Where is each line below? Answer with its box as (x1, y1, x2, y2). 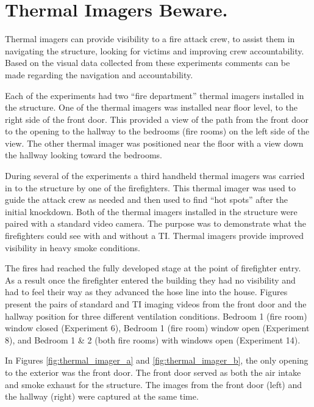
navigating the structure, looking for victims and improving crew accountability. (5, 44, 304, 57)
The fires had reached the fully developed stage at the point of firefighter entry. (5, 262, 301, 274)
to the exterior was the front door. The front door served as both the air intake (5, 365, 301, 378)
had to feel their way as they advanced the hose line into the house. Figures (5, 285, 288, 298)
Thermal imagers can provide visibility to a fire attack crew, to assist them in (5, 32, 295, 45)
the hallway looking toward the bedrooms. (5, 148, 163, 161)
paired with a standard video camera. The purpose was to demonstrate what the (5, 217, 306, 230)
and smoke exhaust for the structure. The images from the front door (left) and (5, 378, 302, 391)
